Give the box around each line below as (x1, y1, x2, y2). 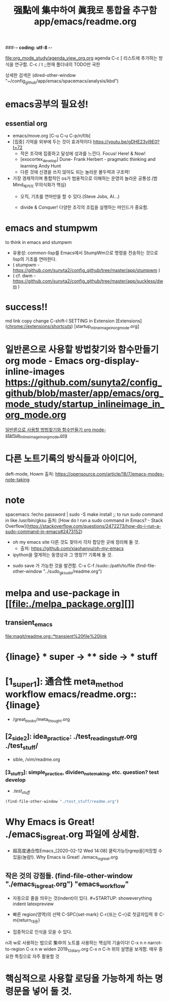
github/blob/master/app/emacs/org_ (5, 387, 164, 399)
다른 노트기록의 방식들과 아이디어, (5, 453, 138, 465)
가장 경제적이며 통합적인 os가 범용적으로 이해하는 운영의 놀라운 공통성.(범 (12, 175, 158, 181)
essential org (5, 119, 48, 128)
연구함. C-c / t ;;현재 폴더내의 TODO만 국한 (14, 62, 100, 68)
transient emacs (5, 618, 53, 628)
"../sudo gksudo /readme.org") (43, 568, 103, 575)
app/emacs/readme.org (33, 16, 137, 27)
